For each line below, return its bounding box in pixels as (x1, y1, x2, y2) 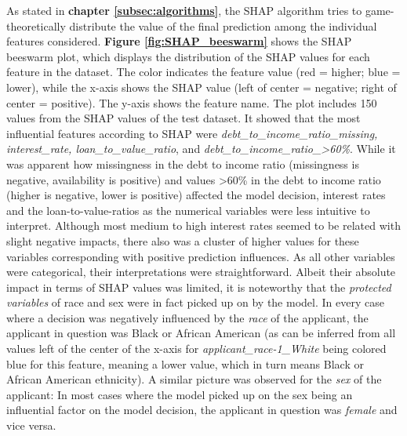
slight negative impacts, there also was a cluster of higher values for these (6, 232, 359, 249)
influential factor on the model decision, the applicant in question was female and (6, 401, 398, 418)
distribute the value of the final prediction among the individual (69, 17, 377, 34)
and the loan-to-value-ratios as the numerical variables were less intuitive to (6, 202, 370, 218)
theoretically (6, 17, 66, 34)
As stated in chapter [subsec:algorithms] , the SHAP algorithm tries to (6, 2, 362, 18)
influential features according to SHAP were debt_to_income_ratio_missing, (6, 125, 378, 141)
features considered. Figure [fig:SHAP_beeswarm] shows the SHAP (6, 33, 352, 49)
